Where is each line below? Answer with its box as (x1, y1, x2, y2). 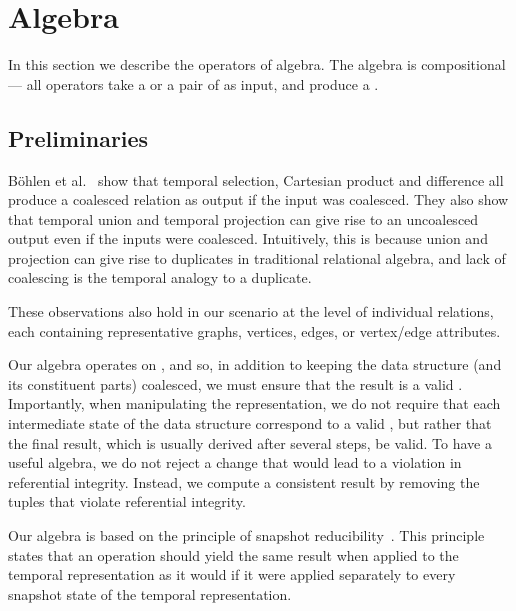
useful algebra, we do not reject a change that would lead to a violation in (8, 452, 462, 473)
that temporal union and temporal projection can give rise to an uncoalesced (8, 208, 479, 229)
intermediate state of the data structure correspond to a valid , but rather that (8, 413, 492, 434)
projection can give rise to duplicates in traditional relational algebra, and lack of (8, 247, 506, 268)
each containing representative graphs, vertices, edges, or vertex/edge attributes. (8, 320, 501, 341)
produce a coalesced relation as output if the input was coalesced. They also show (8, 189, 509, 210)
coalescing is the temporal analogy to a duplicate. (8, 267, 312, 288)
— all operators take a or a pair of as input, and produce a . (8, 73, 379, 94)
